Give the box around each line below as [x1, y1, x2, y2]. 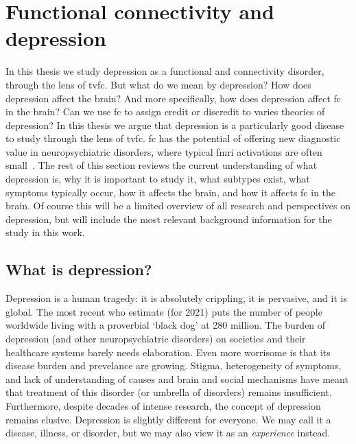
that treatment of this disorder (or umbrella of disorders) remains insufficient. [5, 385, 332, 399]
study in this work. [5, 225, 85, 239]
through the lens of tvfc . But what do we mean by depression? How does [5, 77, 311, 91]
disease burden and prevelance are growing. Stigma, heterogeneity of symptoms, [5, 358, 342, 373]
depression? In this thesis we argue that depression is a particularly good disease [5, 117, 344, 132]
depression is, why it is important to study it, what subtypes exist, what [5, 172, 310, 186]
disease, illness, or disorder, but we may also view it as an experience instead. [5, 425, 331, 440]
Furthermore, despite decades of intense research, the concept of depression [5, 398, 321, 412]
